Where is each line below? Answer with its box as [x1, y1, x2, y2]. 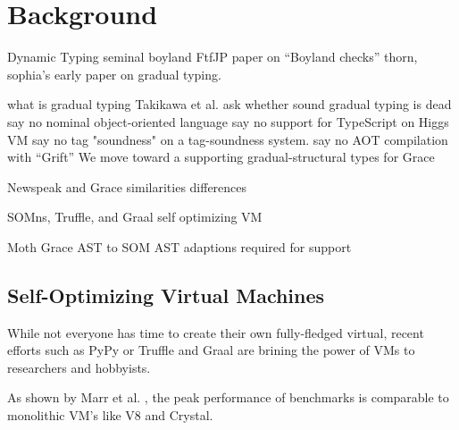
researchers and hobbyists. [7, 358, 151, 376]
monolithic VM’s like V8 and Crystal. [7, 406, 213, 425]
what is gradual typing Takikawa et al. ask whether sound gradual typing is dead [7, 95, 452, 114]
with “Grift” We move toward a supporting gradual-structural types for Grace [7, 148, 435, 166]
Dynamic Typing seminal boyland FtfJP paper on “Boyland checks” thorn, [7, 47, 418, 66]
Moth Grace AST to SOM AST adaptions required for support [7, 237, 352, 256]
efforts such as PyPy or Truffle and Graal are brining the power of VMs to [7, 341, 415, 359]
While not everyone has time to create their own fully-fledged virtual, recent [7, 323, 424, 341]
